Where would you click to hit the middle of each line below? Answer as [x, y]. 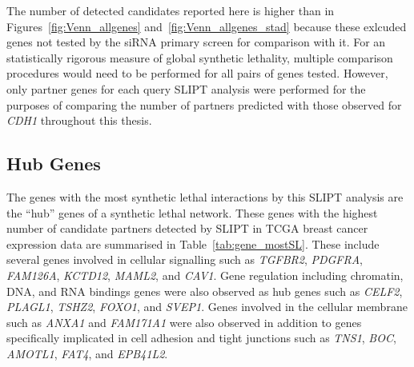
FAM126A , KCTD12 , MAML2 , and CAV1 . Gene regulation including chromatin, [205, 275]
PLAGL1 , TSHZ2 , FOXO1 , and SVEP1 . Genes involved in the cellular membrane [207, 307]
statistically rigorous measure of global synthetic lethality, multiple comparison [200, 57]
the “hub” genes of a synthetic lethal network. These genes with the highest [192, 212]
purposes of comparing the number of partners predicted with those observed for [204, 104]
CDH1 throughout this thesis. [79, 120]
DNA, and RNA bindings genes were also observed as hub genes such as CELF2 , [205, 291]
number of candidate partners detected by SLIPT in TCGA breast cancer [187, 228]
